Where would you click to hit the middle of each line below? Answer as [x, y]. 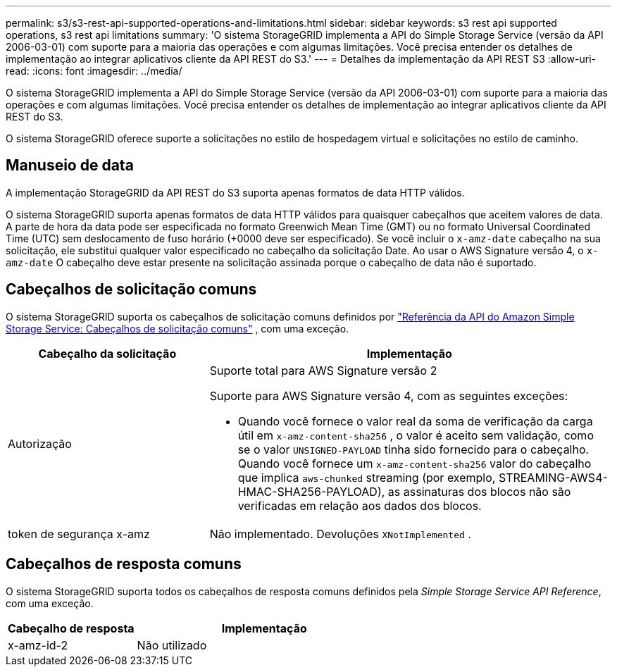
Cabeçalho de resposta [71, 628]
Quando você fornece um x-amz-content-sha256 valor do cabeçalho [415, 463]
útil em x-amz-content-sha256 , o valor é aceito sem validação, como [416, 435]
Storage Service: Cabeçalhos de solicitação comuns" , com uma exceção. [177, 328]
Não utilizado [172, 645]
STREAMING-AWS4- [553, 477]
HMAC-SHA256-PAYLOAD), [311, 491]
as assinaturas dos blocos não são [479, 491]
